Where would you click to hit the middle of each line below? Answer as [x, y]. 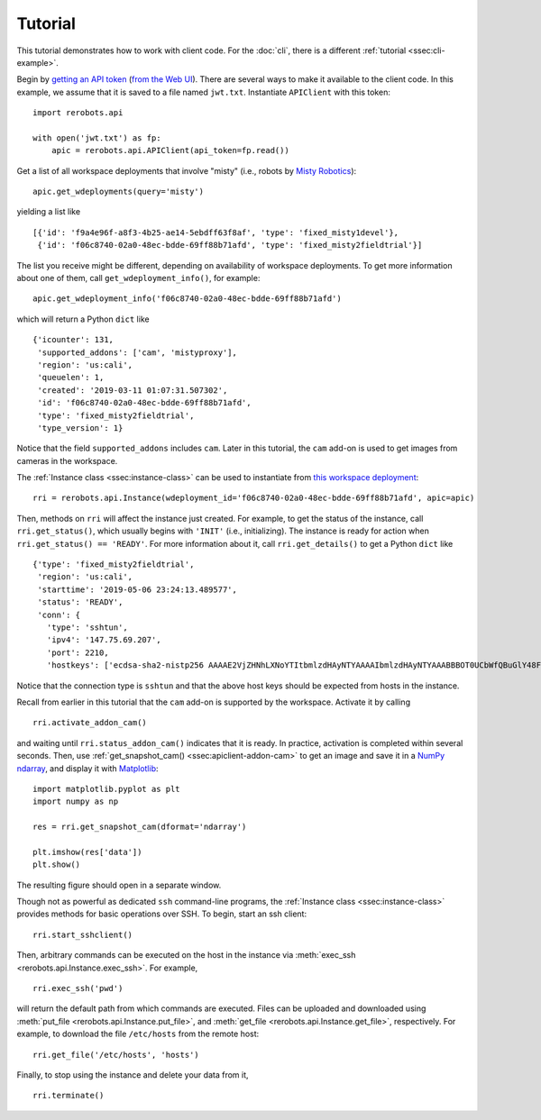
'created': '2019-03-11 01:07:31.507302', [133, 390]
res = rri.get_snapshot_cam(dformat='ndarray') [140, 827]
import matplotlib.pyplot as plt [106, 789]
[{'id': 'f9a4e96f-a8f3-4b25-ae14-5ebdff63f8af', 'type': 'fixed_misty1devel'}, [216, 232]
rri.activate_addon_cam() [90, 723]
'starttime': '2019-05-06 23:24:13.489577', [138, 589]
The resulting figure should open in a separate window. [119, 885]
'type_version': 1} [80, 428]
